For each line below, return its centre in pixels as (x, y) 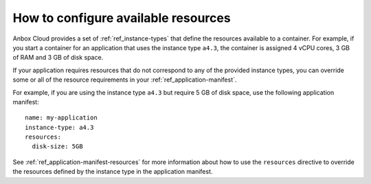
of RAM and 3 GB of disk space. (58, 58)
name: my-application (61, 118)
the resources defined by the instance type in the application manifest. (113, 172)
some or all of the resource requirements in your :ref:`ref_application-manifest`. (125, 80)
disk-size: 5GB (57, 147)
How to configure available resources (122, 18)
